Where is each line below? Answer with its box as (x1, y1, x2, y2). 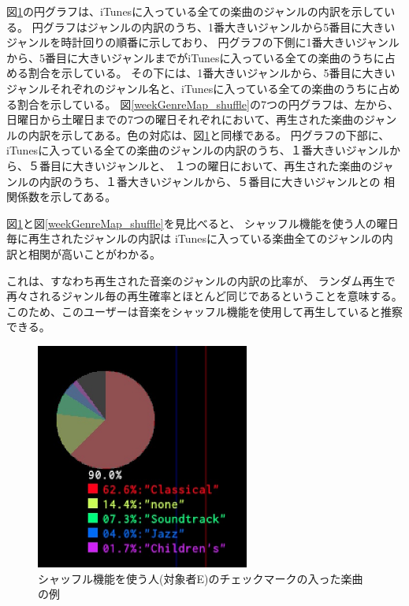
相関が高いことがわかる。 (28, 245, 161, 262)
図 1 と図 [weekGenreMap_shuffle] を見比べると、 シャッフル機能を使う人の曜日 (6, 214, 399, 231)
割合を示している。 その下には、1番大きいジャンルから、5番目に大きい (28, 65, 396, 81)
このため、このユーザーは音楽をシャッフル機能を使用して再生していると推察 (6, 303, 403, 319)
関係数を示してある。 (6, 188, 117, 205)
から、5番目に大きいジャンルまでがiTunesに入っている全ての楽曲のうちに (6, 49, 385, 65)
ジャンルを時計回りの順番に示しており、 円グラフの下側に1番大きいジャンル (6, 34, 400, 50)
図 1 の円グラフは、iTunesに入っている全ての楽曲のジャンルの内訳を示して (6, 3, 385, 19)
